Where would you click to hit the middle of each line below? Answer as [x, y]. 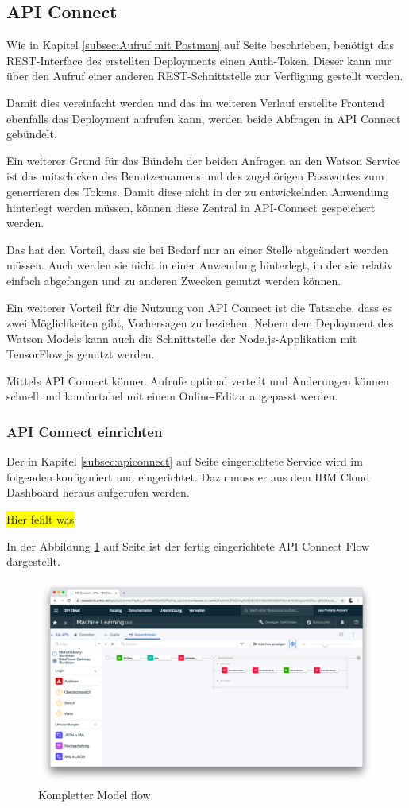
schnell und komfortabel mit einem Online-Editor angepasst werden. [172, 396]
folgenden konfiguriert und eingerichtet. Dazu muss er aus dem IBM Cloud [188, 476]
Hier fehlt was [41, 519]
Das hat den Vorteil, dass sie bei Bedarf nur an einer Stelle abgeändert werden [197, 249]
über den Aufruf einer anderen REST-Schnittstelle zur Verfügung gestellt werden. [205, 76]
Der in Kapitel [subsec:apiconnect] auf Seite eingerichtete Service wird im [185, 461]
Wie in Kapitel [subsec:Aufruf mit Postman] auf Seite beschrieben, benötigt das [200, 45]
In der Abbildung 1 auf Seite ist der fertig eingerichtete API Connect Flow [188, 545]
